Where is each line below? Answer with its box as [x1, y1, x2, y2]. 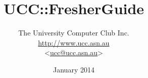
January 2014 [53, 64, 94, 74]
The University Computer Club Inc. [18, 27, 129, 38]
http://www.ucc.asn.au [38, 37, 110, 48]
